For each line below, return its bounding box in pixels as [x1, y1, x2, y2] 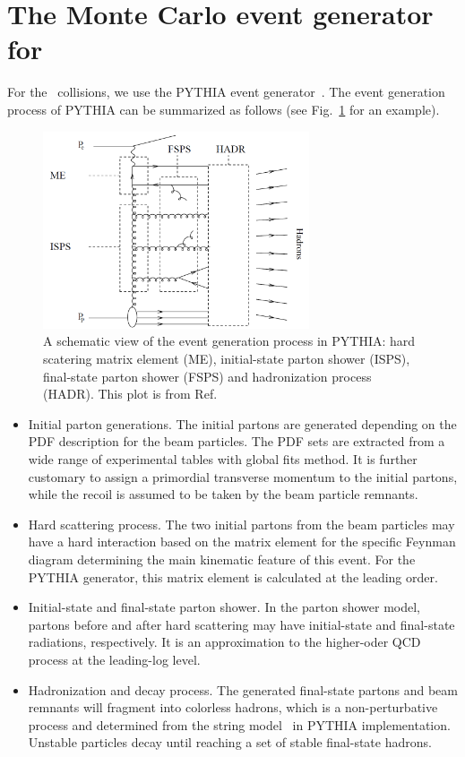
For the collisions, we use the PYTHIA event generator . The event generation [7, 82, 445, 101]
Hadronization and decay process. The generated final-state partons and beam [28, 680, 458, 699]
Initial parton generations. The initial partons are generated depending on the [28, 414, 457, 433]
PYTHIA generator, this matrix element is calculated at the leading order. [28, 567, 438, 586]
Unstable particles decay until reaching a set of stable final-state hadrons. [28, 733, 432, 752]
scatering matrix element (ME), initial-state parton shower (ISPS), [43, 349, 410, 368]
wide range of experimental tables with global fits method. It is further [28, 450, 418, 469]
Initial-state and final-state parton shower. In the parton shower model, [28, 598, 420, 616]
